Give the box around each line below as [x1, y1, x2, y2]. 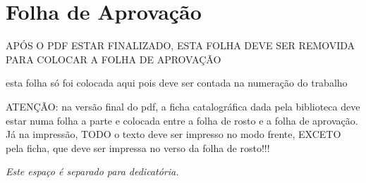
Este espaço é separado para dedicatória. [6, 164, 179, 179]
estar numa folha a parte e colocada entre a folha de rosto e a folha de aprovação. [6, 113, 358, 127]
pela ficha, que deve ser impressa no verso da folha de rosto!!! [6, 140, 270, 155]
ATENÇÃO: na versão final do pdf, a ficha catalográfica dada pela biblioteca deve [6, 99, 360, 113]
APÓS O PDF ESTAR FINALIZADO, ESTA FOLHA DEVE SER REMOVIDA [6, 38, 355, 53]
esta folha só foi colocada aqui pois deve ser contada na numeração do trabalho [6, 75, 348, 90]
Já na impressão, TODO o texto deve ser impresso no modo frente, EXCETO [6, 127, 341, 141]
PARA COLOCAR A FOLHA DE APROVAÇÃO [6, 51, 221, 66]
